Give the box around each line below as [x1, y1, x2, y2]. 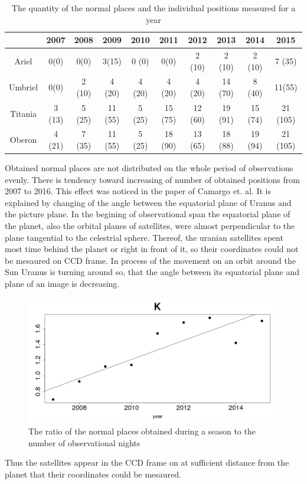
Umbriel [9, 81, 38, 93]
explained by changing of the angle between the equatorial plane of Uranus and [5, 196, 292, 208]
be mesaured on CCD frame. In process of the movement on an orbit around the [5, 254, 296, 266]
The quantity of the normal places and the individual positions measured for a [11, 2, 296, 14]
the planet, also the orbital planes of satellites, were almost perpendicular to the [5, 220, 295, 231]
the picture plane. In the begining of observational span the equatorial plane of [5, 208, 290, 220]
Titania [9, 107, 37, 119]
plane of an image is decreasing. [5, 277, 120, 289]
